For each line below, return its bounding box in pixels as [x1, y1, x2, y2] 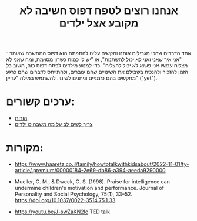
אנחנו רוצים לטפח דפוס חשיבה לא [19, 4, 178, 18]
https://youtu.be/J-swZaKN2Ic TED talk [14, 208, 111, 215]
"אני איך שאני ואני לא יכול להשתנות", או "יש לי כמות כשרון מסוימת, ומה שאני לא [6, 56, 182, 63]
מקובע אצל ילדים [59, 16, 139, 30]
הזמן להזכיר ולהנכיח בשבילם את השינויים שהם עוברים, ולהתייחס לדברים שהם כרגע [6, 69, 188, 76]
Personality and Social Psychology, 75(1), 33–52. [14, 191, 133, 198]
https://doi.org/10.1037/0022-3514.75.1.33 [14, 197, 116, 204]
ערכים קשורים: [6, 95, 75, 108]
